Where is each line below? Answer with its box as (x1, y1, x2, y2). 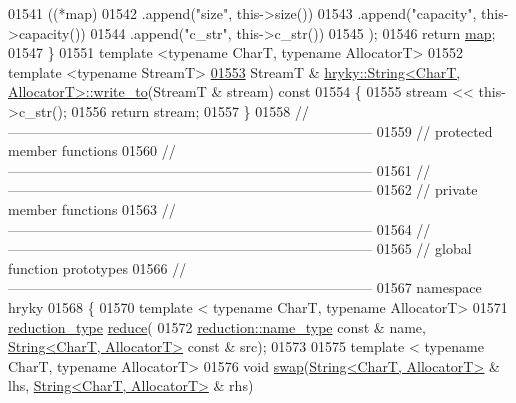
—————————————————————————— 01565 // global (8, 238, 472, 259)
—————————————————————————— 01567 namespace (8, 277, 482, 298)
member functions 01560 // (8, 140, 176, 161)
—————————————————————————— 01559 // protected (8, 120, 493, 141)
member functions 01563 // (8, 198, 176, 219)
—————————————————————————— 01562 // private (8, 179, 478, 200)
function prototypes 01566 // (8, 257, 187, 278)
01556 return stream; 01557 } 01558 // (71, 100, 309, 121)
